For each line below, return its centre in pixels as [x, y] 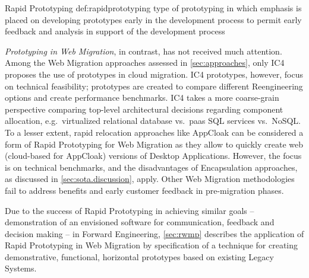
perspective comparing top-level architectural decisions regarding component [144, 109]
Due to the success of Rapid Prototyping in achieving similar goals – [130, 210]
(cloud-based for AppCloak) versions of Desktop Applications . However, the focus [153, 156]
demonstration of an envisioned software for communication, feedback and [140, 222]
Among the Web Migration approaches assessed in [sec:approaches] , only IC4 [145, 63]
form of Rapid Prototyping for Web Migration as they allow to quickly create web [154, 144]
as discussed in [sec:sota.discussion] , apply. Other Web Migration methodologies [150, 179]
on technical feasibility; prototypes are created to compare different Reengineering [154, 86]
